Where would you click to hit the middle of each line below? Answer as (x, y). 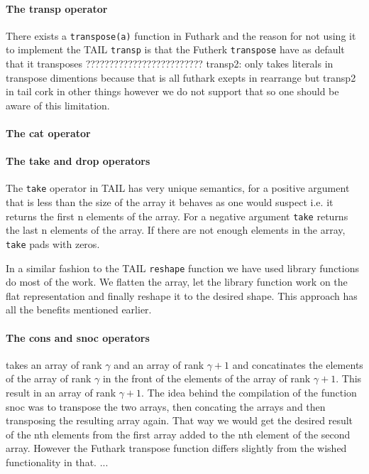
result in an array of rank (61, 393)
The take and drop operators (78, 161)
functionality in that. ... (57, 462)
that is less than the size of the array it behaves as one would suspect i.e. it (170, 202)
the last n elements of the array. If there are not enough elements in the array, (176, 230)
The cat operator (48, 133)
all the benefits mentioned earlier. (79, 309)
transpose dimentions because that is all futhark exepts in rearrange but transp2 (181, 77)
